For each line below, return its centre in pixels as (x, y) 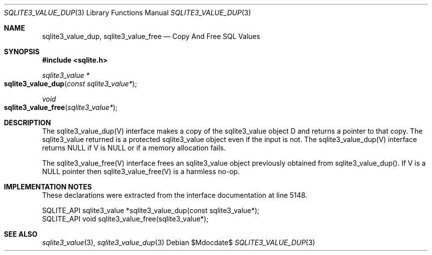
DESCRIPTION (28, 123)
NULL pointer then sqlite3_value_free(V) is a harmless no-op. (141, 171)
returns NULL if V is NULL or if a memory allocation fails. (134, 148)
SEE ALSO (21, 234)
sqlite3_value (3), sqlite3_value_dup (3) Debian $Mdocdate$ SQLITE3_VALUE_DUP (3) (179, 242)
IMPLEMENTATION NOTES (48, 187)
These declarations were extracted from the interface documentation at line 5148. (175, 195)
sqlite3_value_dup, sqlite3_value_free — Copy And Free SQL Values (151, 36)
